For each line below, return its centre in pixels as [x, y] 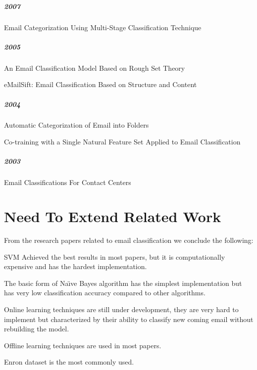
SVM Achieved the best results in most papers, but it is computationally [115, 256]
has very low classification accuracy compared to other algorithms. [105, 293]
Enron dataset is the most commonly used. [69, 362]
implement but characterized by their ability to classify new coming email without [129, 319]
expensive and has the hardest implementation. [76, 266]
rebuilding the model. [37, 329]
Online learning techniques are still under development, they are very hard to [121, 309]
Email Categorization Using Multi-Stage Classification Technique [103, 27]
